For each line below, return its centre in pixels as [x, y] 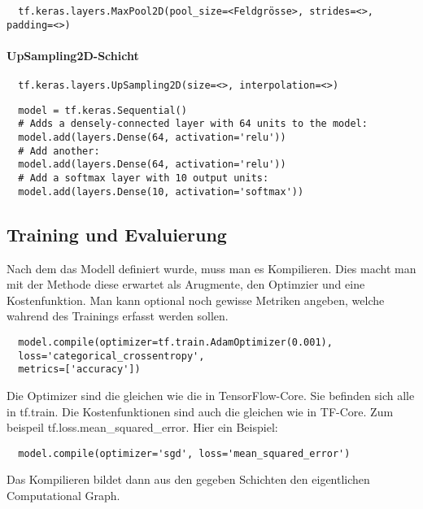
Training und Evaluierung [117, 234]
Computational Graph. [63, 495]
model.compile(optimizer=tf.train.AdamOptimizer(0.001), [175, 342]
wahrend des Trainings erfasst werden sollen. [118, 316]
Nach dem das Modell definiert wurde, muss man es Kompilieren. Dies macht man [211, 268]
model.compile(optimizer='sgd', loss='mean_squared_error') [184, 453]
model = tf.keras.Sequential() [102, 110]
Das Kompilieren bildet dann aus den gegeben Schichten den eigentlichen [188, 479]
